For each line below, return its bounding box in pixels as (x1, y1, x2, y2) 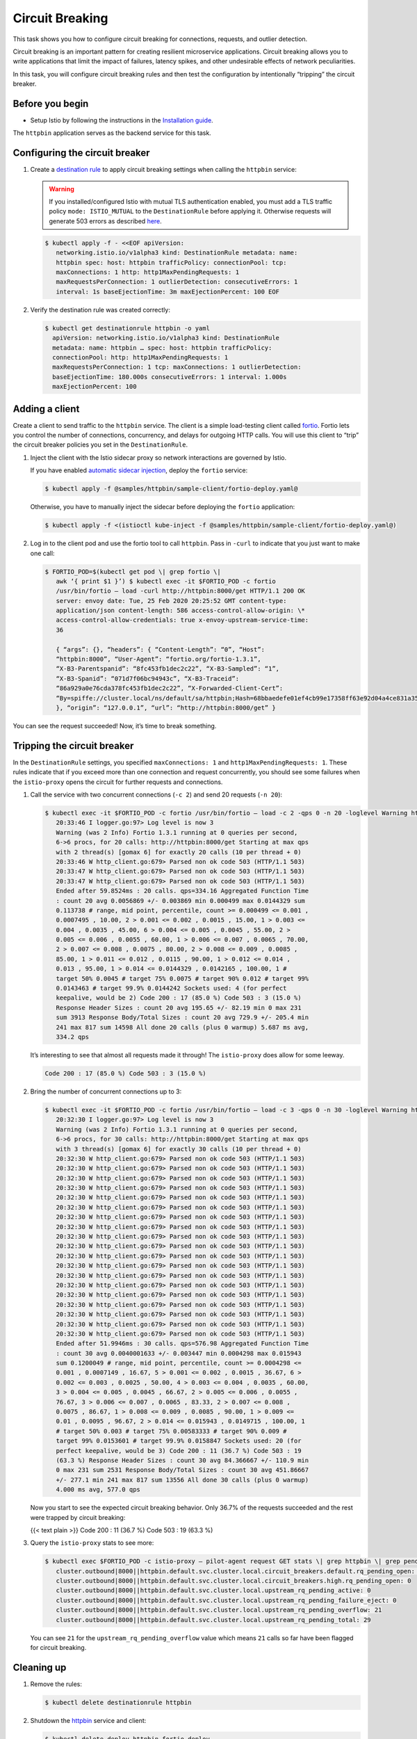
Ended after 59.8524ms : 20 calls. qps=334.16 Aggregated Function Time (56, 887, 309, 895)
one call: (30, 549, 55, 557)
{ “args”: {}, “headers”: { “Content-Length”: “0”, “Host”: (56, 646, 265, 653)
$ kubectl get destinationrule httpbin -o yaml (44, 324, 210, 332)
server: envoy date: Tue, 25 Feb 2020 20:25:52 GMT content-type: (56, 597, 287, 604)
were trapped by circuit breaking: (30, 1513, 126, 1521)
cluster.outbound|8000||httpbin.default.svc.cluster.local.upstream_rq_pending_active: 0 (56, 1587, 371, 1594)
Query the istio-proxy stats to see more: (30, 1539, 154, 1547)
